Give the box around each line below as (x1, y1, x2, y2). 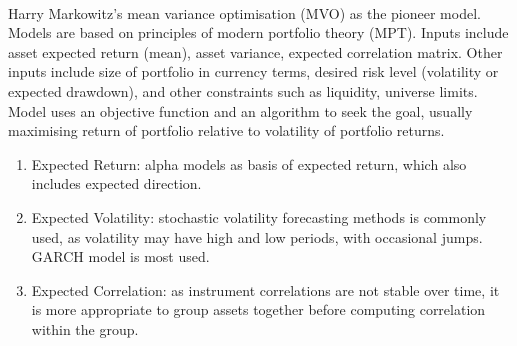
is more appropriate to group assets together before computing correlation (31, 299, 486, 320)
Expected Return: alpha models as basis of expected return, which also (31, 153, 467, 174)
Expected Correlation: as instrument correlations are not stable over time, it (31, 279, 500, 300)
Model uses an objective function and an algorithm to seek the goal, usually (8, 100, 473, 121)
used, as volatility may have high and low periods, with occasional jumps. (31, 226, 483, 247)
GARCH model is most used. (31, 246, 210, 267)
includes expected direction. (31, 173, 202, 194)
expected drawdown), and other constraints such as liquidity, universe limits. (8, 80, 478, 101)
